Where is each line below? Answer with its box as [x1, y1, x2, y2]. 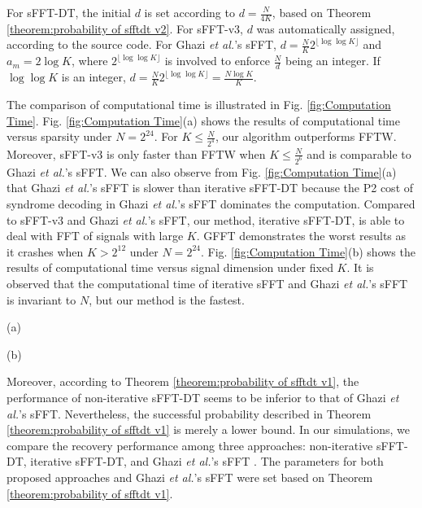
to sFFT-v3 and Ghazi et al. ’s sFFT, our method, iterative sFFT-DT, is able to [7, 211, 405, 228]
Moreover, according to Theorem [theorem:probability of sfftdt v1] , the [7, 373, 359, 390]
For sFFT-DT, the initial [7, 4, 131, 20]
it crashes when [7, 243, 84, 260]
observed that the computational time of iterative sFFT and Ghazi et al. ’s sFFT [7, 275, 408, 291]
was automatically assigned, [256, 20, 395, 37]
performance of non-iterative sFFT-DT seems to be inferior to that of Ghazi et [7, 388, 399, 405]
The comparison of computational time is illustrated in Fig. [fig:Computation [7, 95, 391, 112]
